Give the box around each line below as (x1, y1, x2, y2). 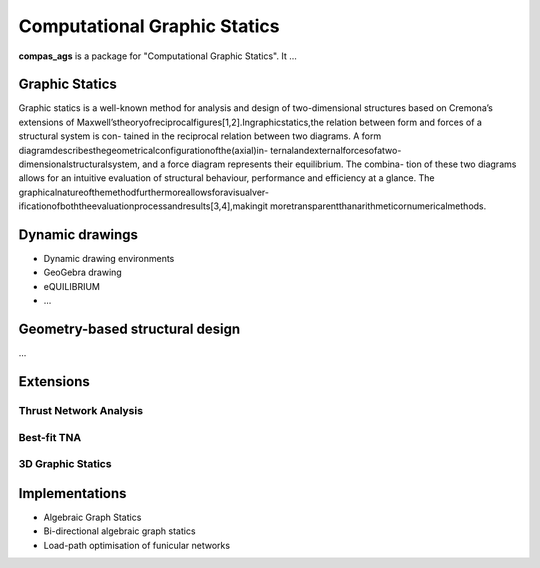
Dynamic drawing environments (43, 253, 175, 265)
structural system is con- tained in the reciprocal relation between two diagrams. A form (18, 130, 382, 142)
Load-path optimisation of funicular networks (43, 539, 230, 551)
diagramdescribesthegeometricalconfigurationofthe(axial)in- (18, 144, 269, 156)
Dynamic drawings (18, 226, 139, 243)
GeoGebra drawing (43, 266, 122, 279)
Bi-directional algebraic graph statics (43, 525, 196, 537)
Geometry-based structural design (18, 321, 241, 338)
